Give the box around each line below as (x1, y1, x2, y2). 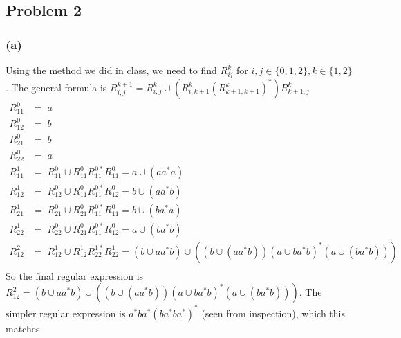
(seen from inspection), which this (201, 305, 345, 320)
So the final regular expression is (6, 268, 144, 283)
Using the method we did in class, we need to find (6, 63, 217, 77)
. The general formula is (6, 80, 107, 94)
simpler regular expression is (6, 305, 126, 320)
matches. (6, 321, 43, 335)
